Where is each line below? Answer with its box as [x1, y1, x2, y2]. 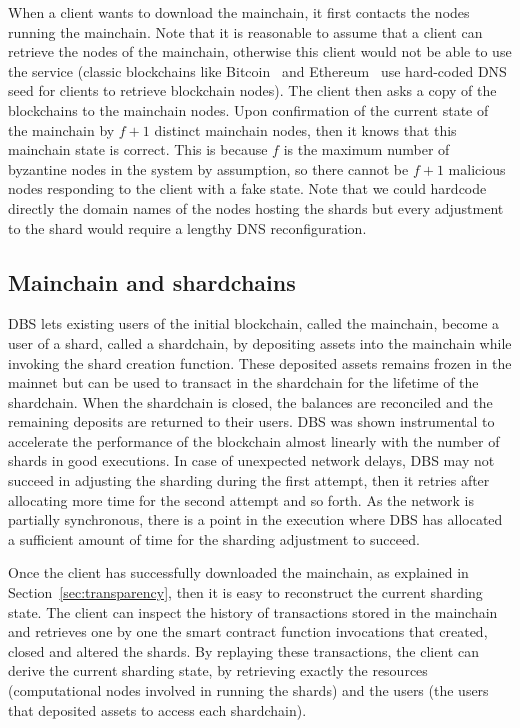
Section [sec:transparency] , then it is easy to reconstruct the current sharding [8, 582, 483, 603]
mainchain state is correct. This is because [8, 139, 268, 160]
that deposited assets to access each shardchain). [8, 699, 307, 720]
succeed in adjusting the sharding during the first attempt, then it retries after [8, 470, 490, 491]
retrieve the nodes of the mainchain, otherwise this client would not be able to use [8, 41, 512, 62]
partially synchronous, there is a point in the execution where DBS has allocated [8, 509, 503, 530]
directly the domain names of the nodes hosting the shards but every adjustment [8, 197, 504, 218]
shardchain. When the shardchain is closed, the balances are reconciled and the [8, 391, 493, 412]
